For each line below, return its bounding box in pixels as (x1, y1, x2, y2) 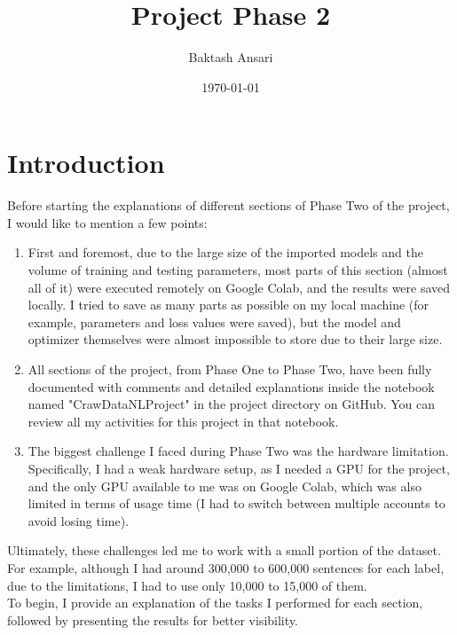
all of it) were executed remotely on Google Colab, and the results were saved (28, 278, 451, 296)
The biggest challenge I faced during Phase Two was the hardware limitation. (28, 442, 449, 460)
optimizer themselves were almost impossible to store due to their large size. (28, 330, 443, 349)
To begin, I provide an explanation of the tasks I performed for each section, (7, 593, 423, 612)
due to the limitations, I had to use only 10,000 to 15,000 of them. (7, 576, 367, 594)
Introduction (7, 145, 165, 181)
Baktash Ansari (188, 48, 273, 67)
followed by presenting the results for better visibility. (7, 610, 298, 629)
